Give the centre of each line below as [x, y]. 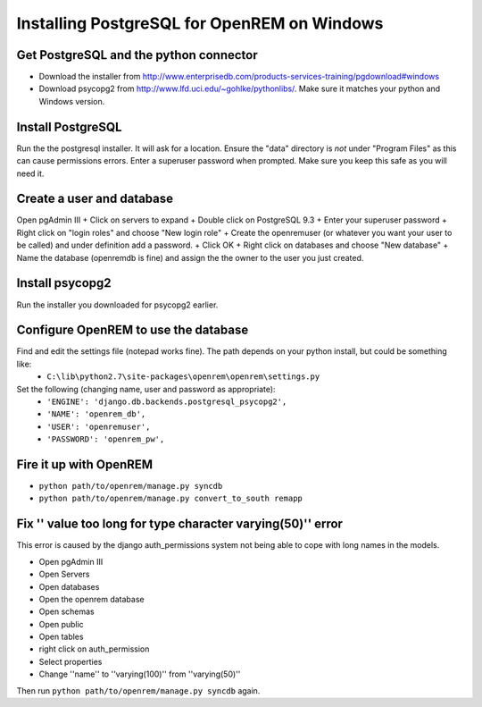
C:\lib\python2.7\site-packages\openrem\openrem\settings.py [183, 377]
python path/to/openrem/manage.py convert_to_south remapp [171, 499]
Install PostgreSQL [69, 126]
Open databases [69, 586]
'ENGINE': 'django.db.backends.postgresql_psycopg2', [167, 401]
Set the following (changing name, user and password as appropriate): [146, 389]
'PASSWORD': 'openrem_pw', [106, 439]
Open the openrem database [91, 599]
